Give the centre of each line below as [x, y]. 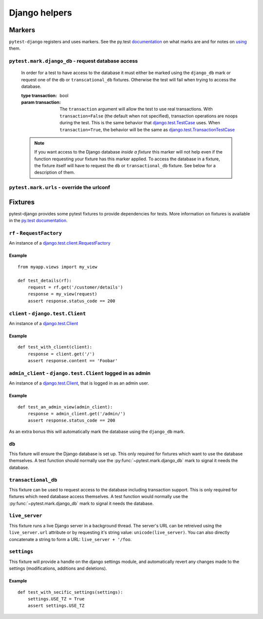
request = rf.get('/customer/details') [75, 287]
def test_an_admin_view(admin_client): [65, 407]
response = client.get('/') [61, 354]
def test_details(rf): [45, 280]
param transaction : [41, 102]
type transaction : [39, 96]
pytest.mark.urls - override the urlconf [60, 188]
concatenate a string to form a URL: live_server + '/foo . [70, 539]
